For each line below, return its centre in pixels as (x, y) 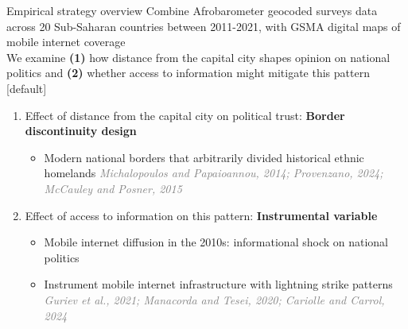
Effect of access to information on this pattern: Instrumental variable (201, 215)
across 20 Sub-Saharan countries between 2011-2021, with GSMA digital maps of (204, 26)
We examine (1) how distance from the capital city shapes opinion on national (198, 57)
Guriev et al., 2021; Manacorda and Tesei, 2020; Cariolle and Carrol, (214, 299)
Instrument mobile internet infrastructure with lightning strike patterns (218, 284)
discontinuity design (81, 131)
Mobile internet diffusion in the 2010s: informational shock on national (216, 242)
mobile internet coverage (66, 42)
